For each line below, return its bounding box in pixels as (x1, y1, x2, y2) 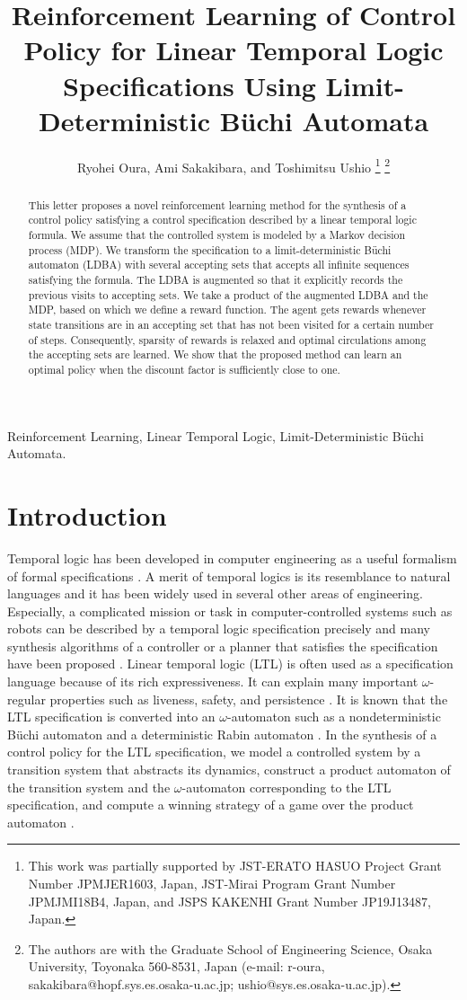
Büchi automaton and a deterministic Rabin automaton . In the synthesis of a (7, 724, 437, 743)
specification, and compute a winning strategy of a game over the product (7, 795, 414, 814)
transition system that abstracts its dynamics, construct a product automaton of (7, 760, 451, 779)
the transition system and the (7, 777, 171, 796)
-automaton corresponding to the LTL (181, 777, 392, 796)
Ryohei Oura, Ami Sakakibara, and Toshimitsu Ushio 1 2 (76, 155, 391, 176)
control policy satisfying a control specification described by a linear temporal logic (28, 212, 417, 227)
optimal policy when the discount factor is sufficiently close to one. (28, 361, 340, 376)
